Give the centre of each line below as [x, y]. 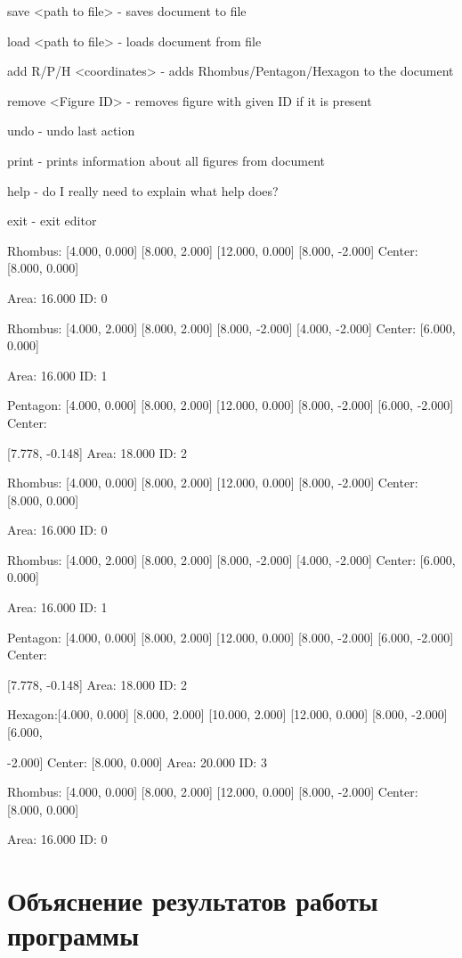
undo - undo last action [71, 131]
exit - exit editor [52, 221]
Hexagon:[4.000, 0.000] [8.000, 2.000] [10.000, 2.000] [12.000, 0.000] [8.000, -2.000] [227, 714]
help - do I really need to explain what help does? [143, 190]
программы [73, 935]
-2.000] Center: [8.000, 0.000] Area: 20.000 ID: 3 [137, 761]
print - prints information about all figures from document [166, 160]
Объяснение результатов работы [193, 901]
